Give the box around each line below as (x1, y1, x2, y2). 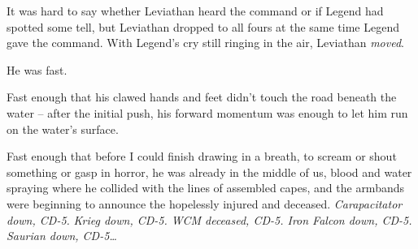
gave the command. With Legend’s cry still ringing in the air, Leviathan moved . (7, 34, 404, 51)
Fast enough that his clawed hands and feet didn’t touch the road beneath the (7, 88, 397, 105)
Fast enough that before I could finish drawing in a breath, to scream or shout (7, 148, 397, 165)
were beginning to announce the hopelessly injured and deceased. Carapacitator (7, 195, 403, 212)
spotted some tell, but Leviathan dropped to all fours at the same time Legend (7, 18, 399, 35)
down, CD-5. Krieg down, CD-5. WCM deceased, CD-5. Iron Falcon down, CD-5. (7, 211, 412, 228)
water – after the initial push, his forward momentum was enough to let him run (7, 104, 408, 121)
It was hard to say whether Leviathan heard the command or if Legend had (7, 2, 384, 19)
